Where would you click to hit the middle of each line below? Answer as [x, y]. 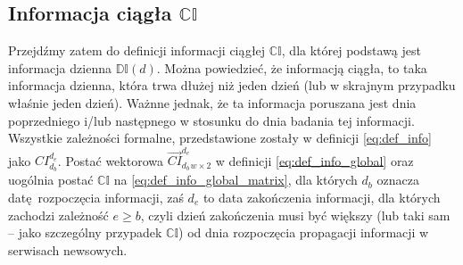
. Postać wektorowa [110, 160]
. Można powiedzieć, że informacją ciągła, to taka [292, 67]
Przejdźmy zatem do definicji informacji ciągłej [137, 50]
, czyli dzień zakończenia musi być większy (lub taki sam [295, 215]
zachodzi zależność [58, 215]
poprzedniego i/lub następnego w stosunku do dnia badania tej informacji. [211, 120]
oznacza [398, 180]
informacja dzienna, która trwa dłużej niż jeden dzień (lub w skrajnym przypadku [232, 85]
